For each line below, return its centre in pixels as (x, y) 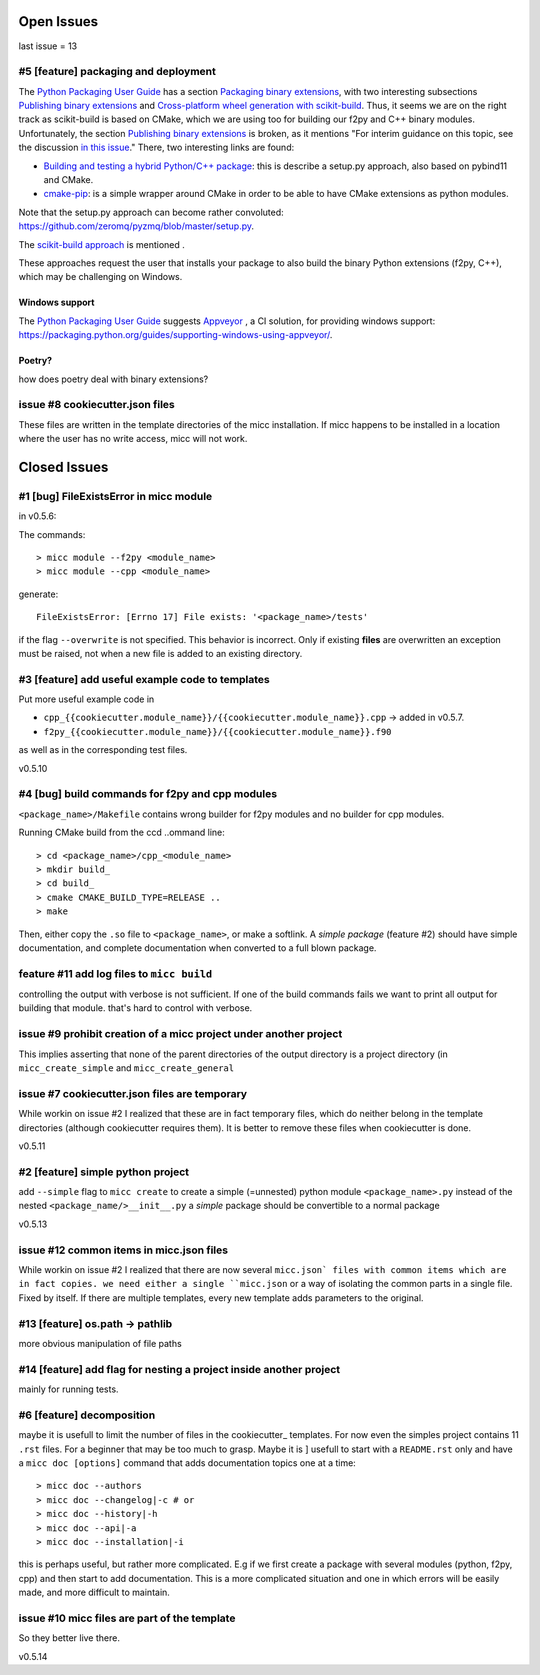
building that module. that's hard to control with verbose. (135, 1008)
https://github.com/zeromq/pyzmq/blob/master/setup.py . (136, 226)
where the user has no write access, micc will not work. (133, 439)
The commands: (52, 534)
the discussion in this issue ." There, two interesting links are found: (156, 147)
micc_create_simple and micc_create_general (126, 1067)
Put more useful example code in (86, 699)
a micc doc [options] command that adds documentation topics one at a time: (187, 1462)
